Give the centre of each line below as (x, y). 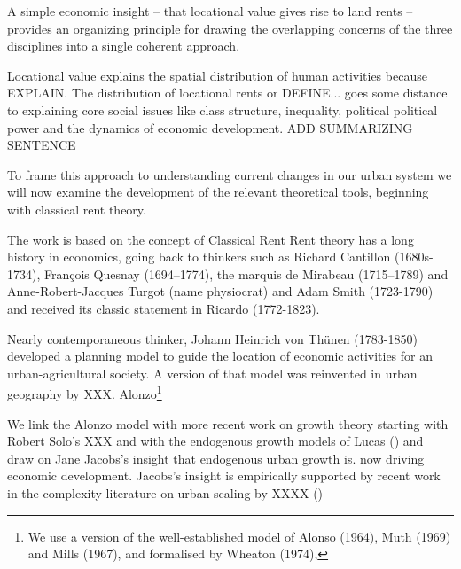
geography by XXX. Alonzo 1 (85, 392)
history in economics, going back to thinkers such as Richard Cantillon (199, 257)
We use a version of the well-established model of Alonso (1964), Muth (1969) (239, 536)
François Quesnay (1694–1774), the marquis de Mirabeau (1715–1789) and (246, 273)
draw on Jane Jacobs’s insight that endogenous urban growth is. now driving (216, 458)
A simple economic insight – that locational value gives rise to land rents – (210, 11)
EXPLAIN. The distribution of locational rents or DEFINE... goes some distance (227, 93)
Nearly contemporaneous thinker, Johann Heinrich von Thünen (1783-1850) (212, 338)
